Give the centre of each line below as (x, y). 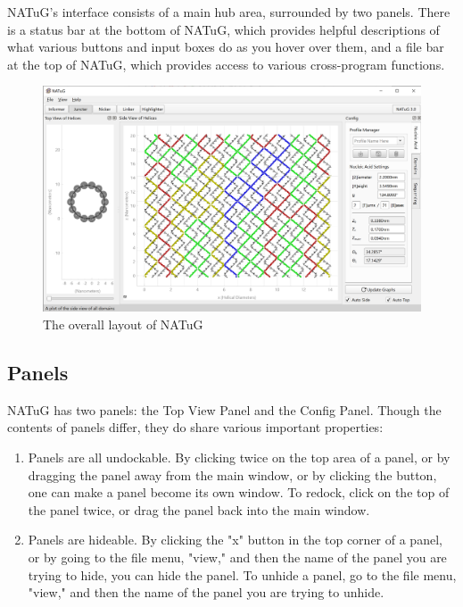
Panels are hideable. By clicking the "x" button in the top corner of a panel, (235, 540)
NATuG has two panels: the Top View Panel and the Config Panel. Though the (224, 409)
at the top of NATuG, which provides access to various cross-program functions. (226, 64)
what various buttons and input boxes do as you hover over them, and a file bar (226, 47)
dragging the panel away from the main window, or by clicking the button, (232, 474)
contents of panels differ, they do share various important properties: (195, 427)
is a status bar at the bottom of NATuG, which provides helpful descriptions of (223, 29)
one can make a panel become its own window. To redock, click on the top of (239, 492)
